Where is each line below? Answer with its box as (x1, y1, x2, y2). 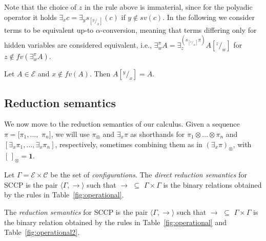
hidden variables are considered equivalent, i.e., (4, 39, 152, 50)
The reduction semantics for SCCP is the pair (4, 206, 148, 217)
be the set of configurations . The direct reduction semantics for (50, 169, 247, 180)
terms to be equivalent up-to (4, 24, 94, 35)
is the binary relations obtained (163, 179, 262, 190)
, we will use (51, 128, 90, 139)
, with (233, 138, 252, 149)
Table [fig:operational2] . (4, 227, 80, 237)
